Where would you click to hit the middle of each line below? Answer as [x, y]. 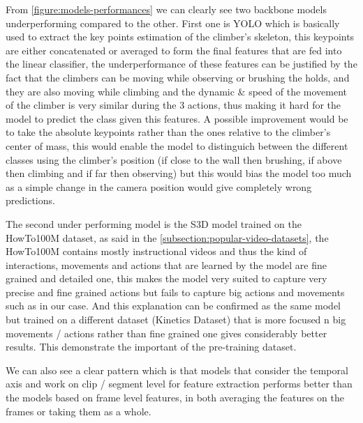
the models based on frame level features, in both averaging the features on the [175, 398]
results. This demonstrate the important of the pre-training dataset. [151, 347]
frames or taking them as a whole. [79, 411]
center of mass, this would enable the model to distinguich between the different [177, 145]
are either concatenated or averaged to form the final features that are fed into [174, 50]
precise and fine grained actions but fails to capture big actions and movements [175, 292]
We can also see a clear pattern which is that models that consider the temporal [177, 370]
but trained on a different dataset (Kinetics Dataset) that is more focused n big [176, 320]
